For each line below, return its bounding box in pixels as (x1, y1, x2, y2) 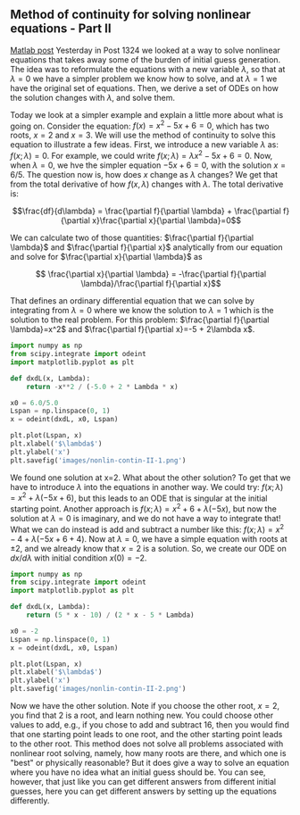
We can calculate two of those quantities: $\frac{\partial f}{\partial (10, 232, 254, 244)
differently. (10, 795, 50, 806)
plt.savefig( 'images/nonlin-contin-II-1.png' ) (10, 455, 187, 465)
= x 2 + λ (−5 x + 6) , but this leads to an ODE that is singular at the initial (10, 491, 268, 503)
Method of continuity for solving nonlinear (10, 7, 251, 22)
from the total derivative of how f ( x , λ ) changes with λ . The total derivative (10, 179, 284, 190)
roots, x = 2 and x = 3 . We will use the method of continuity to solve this (10, 129, 276, 141)
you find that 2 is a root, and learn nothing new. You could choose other (10, 710, 274, 721)
